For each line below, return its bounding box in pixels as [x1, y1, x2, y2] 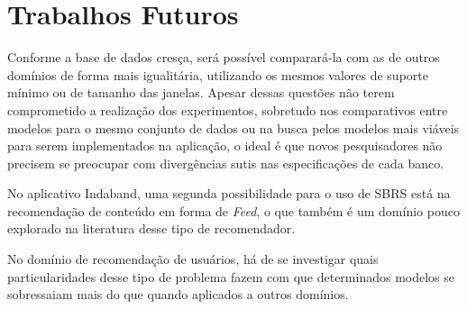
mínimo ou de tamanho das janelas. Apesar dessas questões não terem [7, 83, 395, 102]
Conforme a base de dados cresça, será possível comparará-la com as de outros [7, 48, 440, 67]
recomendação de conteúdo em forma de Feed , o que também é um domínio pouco [7, 201, 460, 220]
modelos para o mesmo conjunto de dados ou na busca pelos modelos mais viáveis [7, 118, 460, 137]
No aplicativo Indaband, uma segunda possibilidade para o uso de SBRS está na [7, 184, 451, 203]
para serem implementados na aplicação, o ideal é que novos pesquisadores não [7, 136, 443, 155]
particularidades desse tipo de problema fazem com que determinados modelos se [7, 267, 455, 286]
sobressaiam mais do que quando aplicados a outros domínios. [7, 285, 349, 304]
